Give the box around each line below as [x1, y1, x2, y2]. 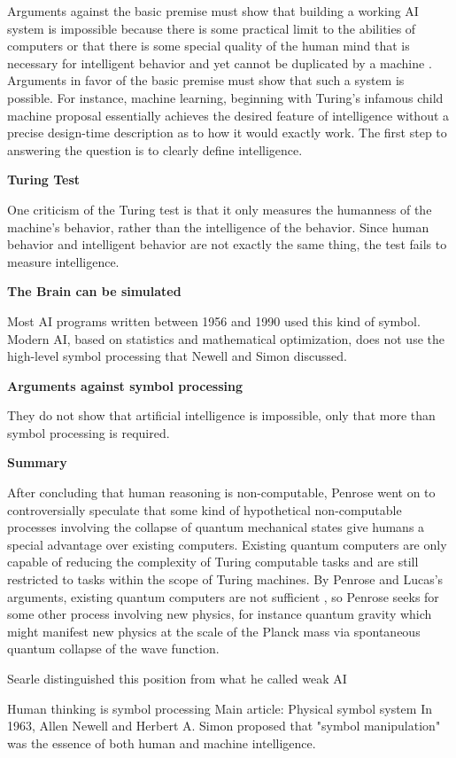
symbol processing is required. [7, 423, 170, 442]
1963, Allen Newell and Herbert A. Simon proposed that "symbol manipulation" [7, 716, 441, 735]
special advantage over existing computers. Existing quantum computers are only [7, 535, 447, 553]
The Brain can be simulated [7, 282, 182, 301]
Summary [7, 453, 67, 472]
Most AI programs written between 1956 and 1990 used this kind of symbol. [7, 311, 421, 330]
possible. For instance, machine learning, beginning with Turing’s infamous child [7, 88, 444, 106]
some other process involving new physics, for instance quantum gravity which [7, 605, 432, 623]
